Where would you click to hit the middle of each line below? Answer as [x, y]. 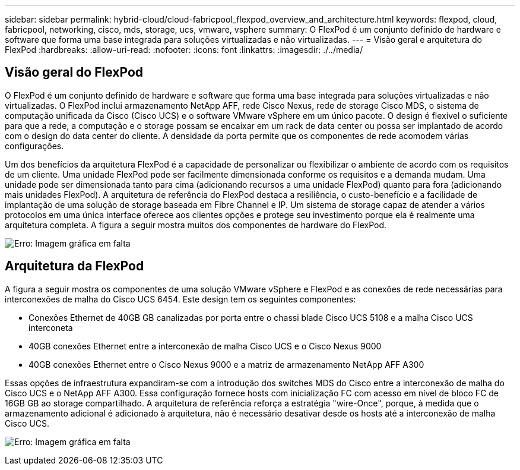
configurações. [34, 146]
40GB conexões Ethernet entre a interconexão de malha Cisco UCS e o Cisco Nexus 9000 [205, 346]
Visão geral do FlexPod [74, 72]
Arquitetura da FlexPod [74, 266]
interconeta [51, 327]
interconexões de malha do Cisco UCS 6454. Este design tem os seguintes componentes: [180, 299]
